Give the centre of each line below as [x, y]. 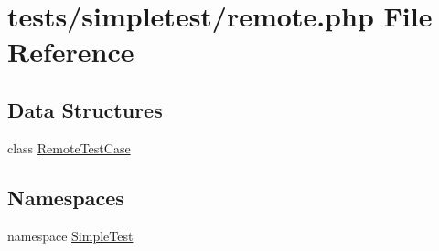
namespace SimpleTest [70, 235]
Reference [71, 52]
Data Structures [85, 109]
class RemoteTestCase [69, 147]
